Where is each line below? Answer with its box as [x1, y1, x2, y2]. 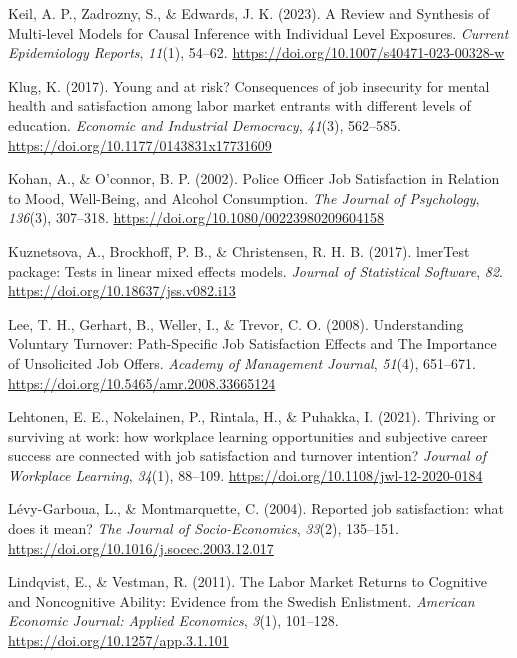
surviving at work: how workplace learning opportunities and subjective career [8, 425, 488, 446]
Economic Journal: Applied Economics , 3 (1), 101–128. [8, 610, 339, 631]
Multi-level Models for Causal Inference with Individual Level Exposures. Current [8, 22, 509, 43]
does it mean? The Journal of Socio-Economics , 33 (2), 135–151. [8, 518, 399, 539]
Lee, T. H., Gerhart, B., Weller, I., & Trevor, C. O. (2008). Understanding [8, 313, 464, 334]
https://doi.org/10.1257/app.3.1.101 [8, 630, 229, 651]
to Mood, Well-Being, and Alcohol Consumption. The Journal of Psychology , [8, 187, 480, 208]
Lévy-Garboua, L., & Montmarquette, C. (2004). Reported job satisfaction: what [8, 498, 505, 519]
